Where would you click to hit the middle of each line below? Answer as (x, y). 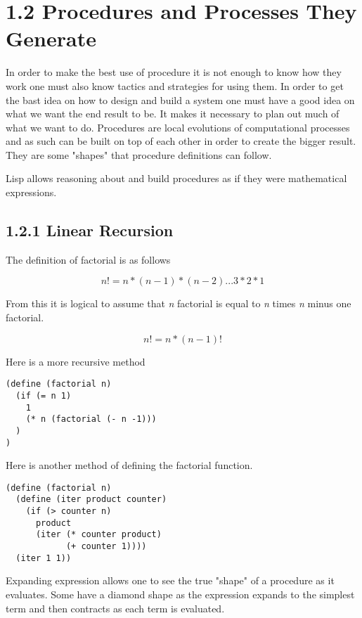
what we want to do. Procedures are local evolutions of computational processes (178, 127)
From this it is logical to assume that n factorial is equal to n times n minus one (179, 303)
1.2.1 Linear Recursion (90, 230)
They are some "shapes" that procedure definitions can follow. (139, 154)
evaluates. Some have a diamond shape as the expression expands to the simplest (180, 594)
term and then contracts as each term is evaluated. (115, 608)
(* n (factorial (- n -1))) (91, 419)
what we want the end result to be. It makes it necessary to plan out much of (173, 114)
